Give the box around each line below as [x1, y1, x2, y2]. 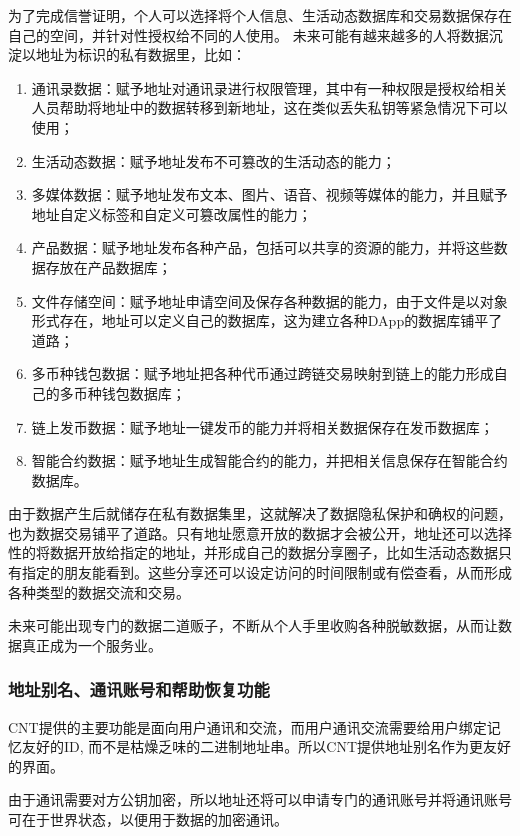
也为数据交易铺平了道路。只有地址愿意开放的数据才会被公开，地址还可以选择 [8, 522, 512, 543]
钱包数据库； [101, 382, 186, 403]
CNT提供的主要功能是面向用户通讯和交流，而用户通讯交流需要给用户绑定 [8, 716, 487, 737]
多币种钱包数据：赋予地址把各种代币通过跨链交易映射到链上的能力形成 [31, 363, 494, 384]
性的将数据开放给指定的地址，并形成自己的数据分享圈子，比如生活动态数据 [8, 542, 498, 563]
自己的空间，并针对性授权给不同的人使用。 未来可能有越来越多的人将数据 [8, 24, 489, 45]
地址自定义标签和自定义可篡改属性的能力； [31, 203, 312, 224]
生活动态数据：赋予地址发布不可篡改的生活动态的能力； [31, 150, 396, 171]
